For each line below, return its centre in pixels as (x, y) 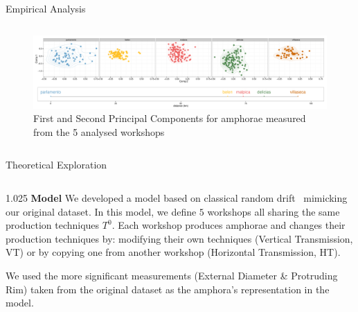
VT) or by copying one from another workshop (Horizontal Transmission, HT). (173, 252)
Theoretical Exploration (56, 165)
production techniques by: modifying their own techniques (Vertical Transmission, (179, 238)
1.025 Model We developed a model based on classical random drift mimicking (177, 197)
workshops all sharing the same (274, 211)
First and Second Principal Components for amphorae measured (170, 118)
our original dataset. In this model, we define (101, 211)
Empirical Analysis (46, 8)
